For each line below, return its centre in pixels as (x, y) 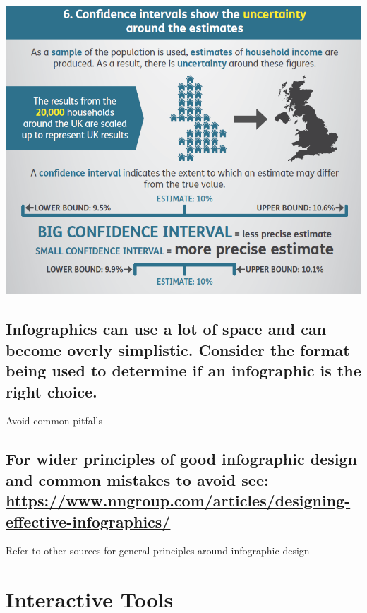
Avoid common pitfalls (54, 421)
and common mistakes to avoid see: (137, 479)
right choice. (52, 391)
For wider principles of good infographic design (181, 459)
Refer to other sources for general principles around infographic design (158, 550)
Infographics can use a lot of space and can (166, 329)
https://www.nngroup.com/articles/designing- (178, 500)
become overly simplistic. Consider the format (178, 349)
